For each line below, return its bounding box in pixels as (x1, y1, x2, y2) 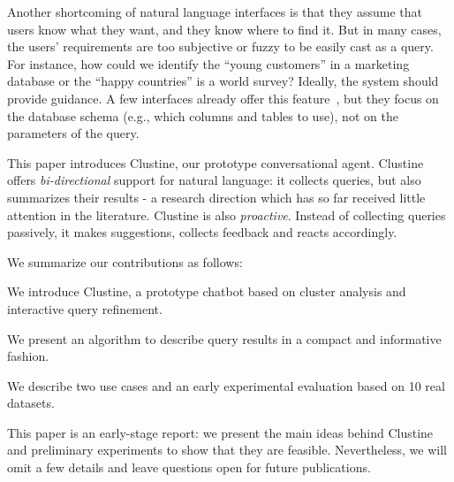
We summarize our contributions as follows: (7, 252, 243, 271)
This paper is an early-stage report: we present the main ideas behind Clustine (7, 423, 434, 441)
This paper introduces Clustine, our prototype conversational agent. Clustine (7, 153, 424, 172)
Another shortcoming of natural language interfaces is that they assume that (7, 3, 422, 20)
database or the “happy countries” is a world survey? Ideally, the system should (7, 72, 439, 90)
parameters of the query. (7, 124, 140, 142)
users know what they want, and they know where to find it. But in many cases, (7, 19, 442, 38)
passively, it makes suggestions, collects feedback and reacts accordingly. (7, 223, 397, 241)
